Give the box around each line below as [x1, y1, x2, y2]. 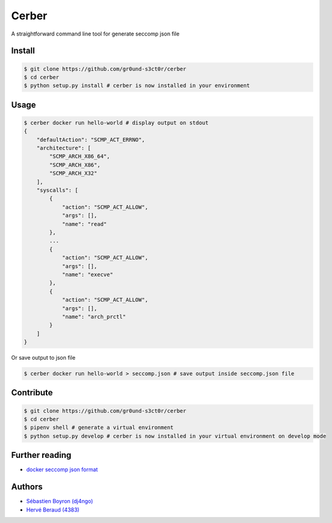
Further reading [11, 450, 72, 460]
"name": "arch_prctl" [62, 313, 126, 320]
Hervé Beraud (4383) [26, 506, 80, 513]
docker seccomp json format [26, 466, 98, 473]
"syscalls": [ [36, 187, 78, 194]
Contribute [11, 387, 53, 398]
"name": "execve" [62, 271, 113, 278]
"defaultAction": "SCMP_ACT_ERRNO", [36, 136, 145, 143]
